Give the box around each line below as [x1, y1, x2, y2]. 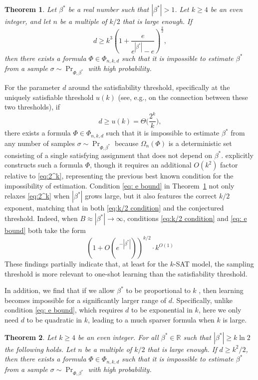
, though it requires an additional [90, 159, 192, 170]
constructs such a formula [4, 159, 83, 170]
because [114, 137, 139, 148]
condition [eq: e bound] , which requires [4, 304, 123, 315]
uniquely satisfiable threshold [4, 91, 94, 102]
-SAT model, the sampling [173, 258, 254, 269]
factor [220, 159, 238, 170]
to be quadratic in [26, 314, 82, 325]
